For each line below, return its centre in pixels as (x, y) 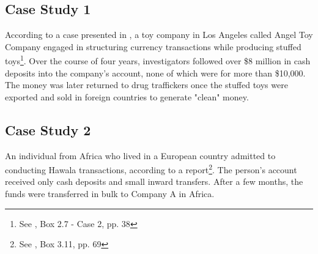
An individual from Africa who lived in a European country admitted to (140, 155)
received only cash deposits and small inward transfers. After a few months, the (154, 181)
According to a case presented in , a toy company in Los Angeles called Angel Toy (159, 35)
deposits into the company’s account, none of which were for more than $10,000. (155, 73)
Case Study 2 (48, 129)
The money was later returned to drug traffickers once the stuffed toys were (146, 85)
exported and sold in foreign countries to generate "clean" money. (127, 96)
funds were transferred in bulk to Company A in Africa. (110, 194)
